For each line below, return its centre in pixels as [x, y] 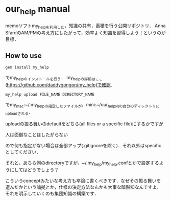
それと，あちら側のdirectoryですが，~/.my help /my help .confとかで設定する [82, 163]
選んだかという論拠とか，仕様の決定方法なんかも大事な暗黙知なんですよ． [83, 187]
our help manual [38, 10]
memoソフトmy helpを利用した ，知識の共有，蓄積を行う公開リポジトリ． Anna [86, 26]
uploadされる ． [19, 112]
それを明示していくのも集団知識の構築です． [52, 194]
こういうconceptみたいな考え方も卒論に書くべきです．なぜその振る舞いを [83, 181]
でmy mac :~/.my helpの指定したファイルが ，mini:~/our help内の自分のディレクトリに [82, 105]
